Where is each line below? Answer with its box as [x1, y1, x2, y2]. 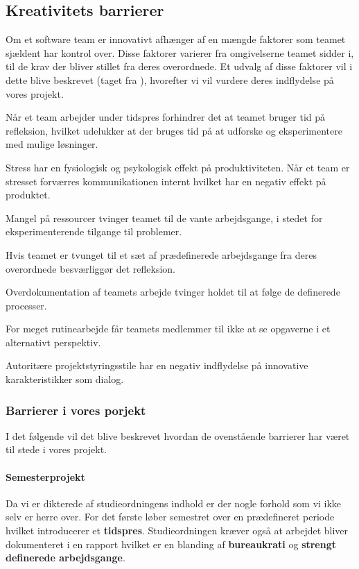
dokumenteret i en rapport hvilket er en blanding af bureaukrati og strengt [6, 536, 337, 551]
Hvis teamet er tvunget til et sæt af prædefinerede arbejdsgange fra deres [6, 247, 317, 262]
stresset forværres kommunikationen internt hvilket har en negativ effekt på [6, 173, 326, 188]
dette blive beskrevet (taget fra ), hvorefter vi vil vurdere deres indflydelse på [6, 72, 334, 87]
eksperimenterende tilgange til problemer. [6, 224, 182, 239]
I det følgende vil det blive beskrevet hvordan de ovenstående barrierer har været [6, 428, 350, 443]
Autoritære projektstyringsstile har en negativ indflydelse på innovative [6, 358, 308, 373]
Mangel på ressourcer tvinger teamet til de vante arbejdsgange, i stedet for [6, 210, 323, 225]
